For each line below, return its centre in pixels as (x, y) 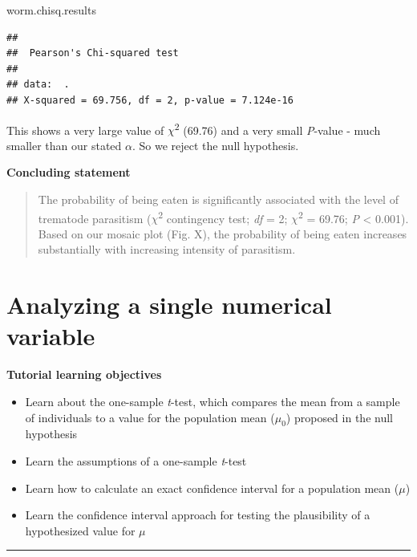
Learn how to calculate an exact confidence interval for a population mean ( (212, 488)
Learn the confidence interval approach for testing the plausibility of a (198, 515)
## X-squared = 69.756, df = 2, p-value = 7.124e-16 (150, 100)
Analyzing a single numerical (169, 305)
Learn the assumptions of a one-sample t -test (136, 460)
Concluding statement (69, 172)
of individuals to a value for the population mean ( (150, 417)
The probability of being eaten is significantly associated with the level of (218, 199)
